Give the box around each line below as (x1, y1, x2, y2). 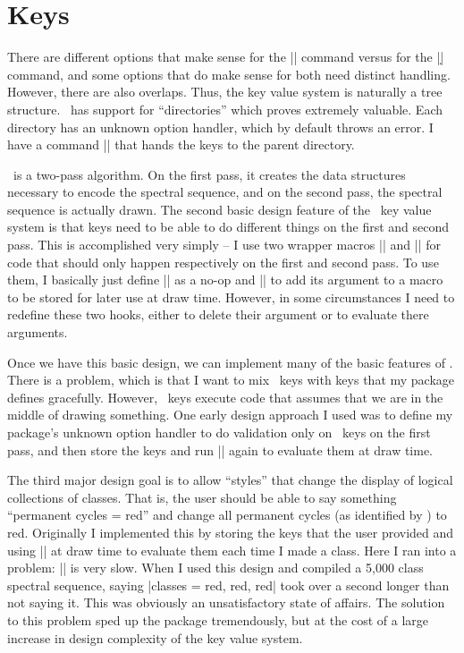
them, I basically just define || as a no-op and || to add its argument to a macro (7, 270, 443, 289)
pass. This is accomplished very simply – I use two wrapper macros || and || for (7, 235, 441, 254)
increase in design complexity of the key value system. (7, 628, 303, 647)
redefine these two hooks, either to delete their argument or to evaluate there (7, 305, 429, 324)
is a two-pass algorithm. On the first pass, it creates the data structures (13, 165, 406, 183)
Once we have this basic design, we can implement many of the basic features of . (7, 352, 453, 371)
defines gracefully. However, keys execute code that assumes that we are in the (7, 387, 443, 406)
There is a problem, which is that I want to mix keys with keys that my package (7, 370, 455, 389)
